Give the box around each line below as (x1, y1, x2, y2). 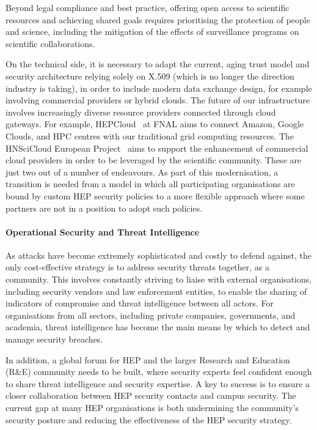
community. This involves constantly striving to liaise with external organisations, (5, 273, 312, 286)
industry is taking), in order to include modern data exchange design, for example (5, 81, 312, 94)
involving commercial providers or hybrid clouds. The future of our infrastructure (5, 94, 310, 106)
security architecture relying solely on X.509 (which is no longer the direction (5, 69, 294, 82)
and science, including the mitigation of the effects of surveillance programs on (5, 25, 299, 38)
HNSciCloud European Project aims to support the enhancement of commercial (5, 141, 308, 154)
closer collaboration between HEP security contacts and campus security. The (5, 389, 296, 402)
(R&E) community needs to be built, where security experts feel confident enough (5, 365, 312, 378)
